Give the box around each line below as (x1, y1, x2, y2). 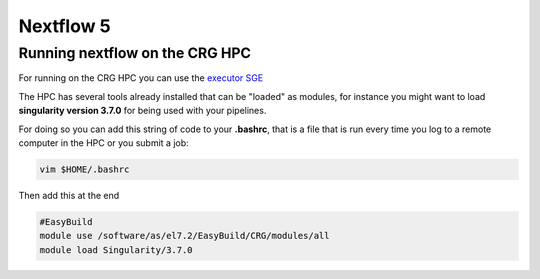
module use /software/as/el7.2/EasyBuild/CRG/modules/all (39, 230, 330, 242)
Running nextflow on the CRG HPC (18, 44, 252, 62)
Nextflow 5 (18, 15, 111, 37)
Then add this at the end (18, 189, 120, 201)
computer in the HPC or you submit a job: (18, 136, 189, 149)
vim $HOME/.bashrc (39, 163, 130, 175)
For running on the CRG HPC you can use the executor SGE (18, 72, 264, 84)
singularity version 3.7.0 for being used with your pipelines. (18, 105, 267, 117)
